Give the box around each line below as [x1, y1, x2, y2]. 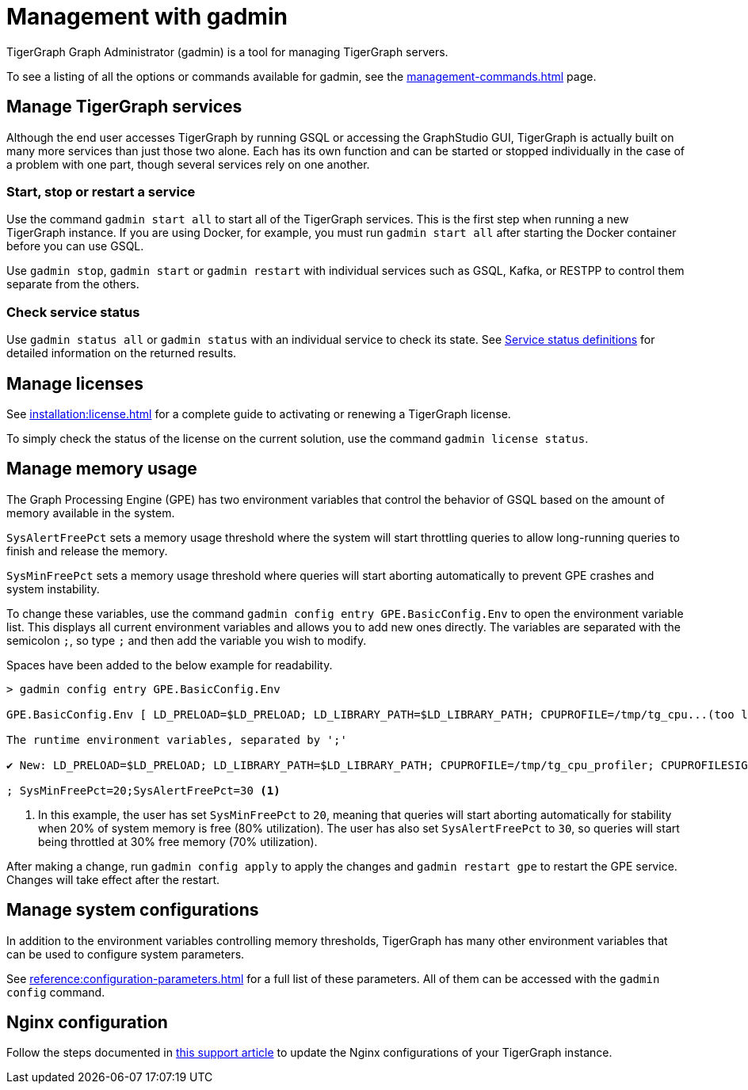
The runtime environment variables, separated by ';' [6, 733, 347, 746]
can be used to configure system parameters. [6, 947, 245, 961]
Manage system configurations [6, 900, 259, 920]
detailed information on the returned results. [6, 346, 237, 360]
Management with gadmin [6, 3, 288, 30]
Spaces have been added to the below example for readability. [6, 657, 333, 672]
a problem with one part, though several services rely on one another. [6, 157, 370, 171]
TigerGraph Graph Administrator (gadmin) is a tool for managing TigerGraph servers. [6, 44, 448, 59]
